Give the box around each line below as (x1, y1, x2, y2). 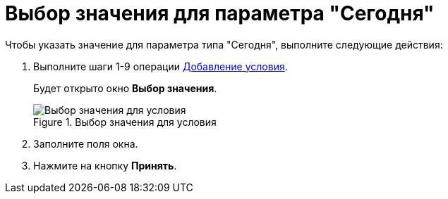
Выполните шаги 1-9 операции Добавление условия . (33, 60, 288, 72)
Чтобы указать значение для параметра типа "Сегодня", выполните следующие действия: (5, 38, 443, 51)
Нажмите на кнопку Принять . (33, 159, 177, 172)
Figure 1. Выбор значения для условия (33, 115, 217, 128)
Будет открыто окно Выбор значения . (33, 82, 217, 94)
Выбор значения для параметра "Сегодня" (5, 1, 435, 25)
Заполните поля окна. (33, 137, 138, 150)
